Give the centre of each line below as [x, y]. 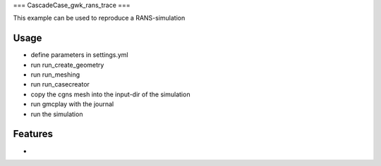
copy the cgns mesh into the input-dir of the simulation [110, 94]
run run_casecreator [60, 84]
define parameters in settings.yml [79, 55]
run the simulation [57, 114]
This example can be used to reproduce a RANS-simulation [99, 18]
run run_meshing [55, 75]
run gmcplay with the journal [72, 104]
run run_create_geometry [67, 65]
